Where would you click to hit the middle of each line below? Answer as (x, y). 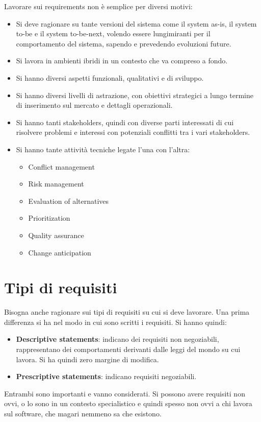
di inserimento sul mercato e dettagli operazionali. (94, 105)
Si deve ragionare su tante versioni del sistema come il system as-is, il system (136, 23)
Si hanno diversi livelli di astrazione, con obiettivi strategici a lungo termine (135, 95)
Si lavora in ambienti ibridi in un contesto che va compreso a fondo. (122, 61)
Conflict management (61, 166)
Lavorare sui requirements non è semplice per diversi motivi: (98, 6)
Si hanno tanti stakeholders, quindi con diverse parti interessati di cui (125, 122)
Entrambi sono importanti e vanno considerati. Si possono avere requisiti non (125, 393)
